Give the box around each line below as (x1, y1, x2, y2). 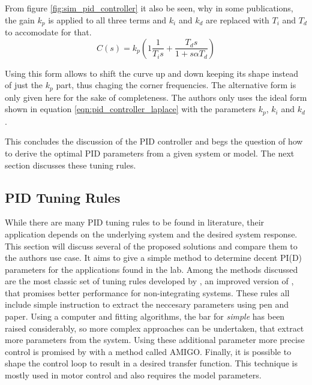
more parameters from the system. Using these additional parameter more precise (5, 333, 305, 346)
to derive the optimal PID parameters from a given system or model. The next (5, 146, 295, 159)
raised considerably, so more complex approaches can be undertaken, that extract (5, 321, 304, 334)
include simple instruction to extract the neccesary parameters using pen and (5, 298, 289, 311)
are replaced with (206, 13, 269, 26)
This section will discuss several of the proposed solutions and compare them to (5, 239, 298, 252)
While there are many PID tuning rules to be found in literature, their (5, 216, 265, 228)
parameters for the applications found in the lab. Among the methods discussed (5, 263, 298, 275)
